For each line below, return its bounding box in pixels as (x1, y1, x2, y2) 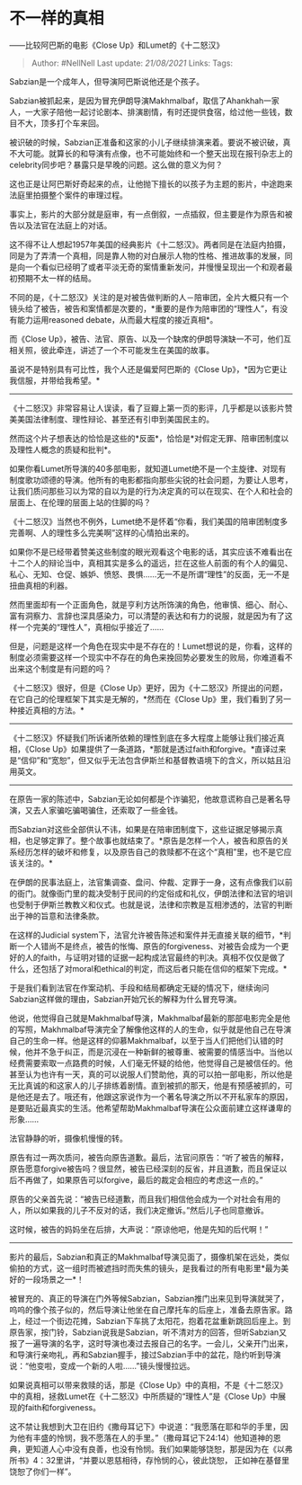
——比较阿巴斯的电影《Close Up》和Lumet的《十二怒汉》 (9, 40, 225, 50)
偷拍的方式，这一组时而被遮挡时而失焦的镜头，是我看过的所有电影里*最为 (9, 1262, 281, 1273)
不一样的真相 (9, 8, 105, 29)
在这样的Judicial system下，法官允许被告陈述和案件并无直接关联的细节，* (9, 929, 284, 940)
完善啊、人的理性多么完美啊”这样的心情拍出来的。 (9, 527, 195, 538)
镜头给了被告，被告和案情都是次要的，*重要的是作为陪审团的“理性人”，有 (9, 303, 280, 314)
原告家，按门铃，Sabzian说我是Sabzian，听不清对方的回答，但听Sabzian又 (9, 1327, 288, 1338)
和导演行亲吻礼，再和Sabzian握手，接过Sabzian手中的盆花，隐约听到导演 (9, 1349, 281, 1360)
